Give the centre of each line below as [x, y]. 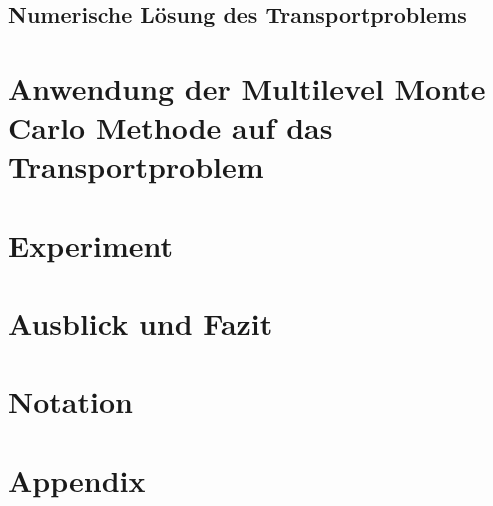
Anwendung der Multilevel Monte [247, 87]
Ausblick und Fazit [140, 323]
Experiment [91, 244]
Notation [70, 401]
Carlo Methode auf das [170, 127]
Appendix [77, 479]
